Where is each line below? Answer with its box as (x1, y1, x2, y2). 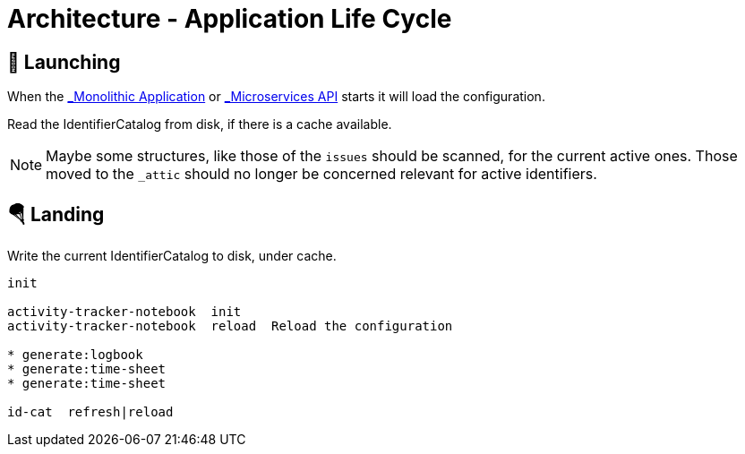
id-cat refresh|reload (7, 405, 174, 420)
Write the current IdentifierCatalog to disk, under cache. (7, 248, 337, 264)
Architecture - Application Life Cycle (7, 4, 452, 34)
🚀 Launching (7, 50, 121, 73)
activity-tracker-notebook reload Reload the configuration (7, 319, 453, 334)
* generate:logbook (7, 347, 143, 363)
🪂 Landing (7, 202, 105, 226)
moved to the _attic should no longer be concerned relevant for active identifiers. (46, 165, 597, 184)
